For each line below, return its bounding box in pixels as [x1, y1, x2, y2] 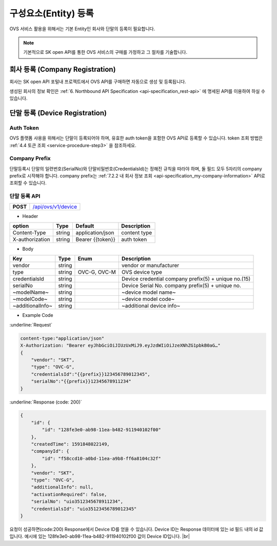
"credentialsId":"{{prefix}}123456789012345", [31, 371, 151, 377]
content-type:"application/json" [20, 335, 105, 341]
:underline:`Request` [9, 321, 53, 328]
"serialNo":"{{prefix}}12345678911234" [31, 378, 132, 385]
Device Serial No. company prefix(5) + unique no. [121, 282, 241, 289]
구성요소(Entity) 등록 [9, 8, 94, 19]
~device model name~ [121, 289, 176, 296]
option [12, 223, 29, 230]
